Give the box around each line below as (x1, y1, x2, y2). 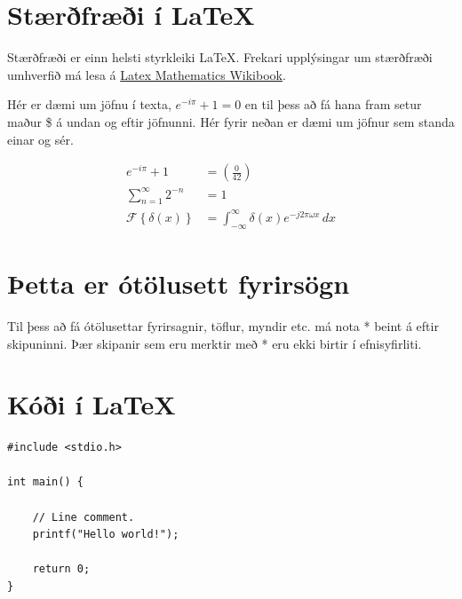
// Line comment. (32, 510, 135, 524)
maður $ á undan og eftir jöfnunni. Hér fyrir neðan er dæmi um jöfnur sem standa (7, 112, 455, 130)
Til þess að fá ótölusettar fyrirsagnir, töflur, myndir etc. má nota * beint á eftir (7, 316, 439, 335)
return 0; (32, 563, 91, 576)
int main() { (7, 476, 84, 489)
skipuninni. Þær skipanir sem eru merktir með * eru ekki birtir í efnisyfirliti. (7, 334, 422, 352)
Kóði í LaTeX (7, 386, 176, 422)
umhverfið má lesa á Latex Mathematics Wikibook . (7, 65, 286, 83)
